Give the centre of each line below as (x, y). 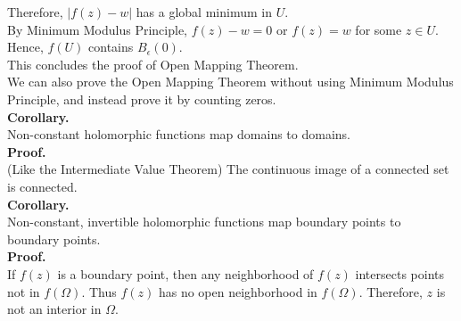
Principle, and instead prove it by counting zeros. (142, 99)
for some (379, 29)
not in (24, 291)
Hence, (25, 47)
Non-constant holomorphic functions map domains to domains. (179, 134)
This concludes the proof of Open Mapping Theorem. (153, 64)
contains (111, 47)
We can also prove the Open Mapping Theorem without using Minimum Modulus (230, 82)
